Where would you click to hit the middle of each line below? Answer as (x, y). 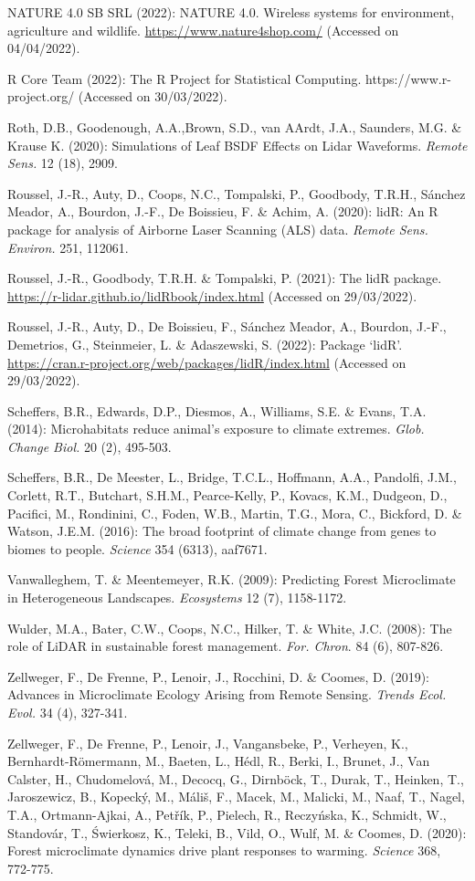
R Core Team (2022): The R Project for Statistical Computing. (185, 78)
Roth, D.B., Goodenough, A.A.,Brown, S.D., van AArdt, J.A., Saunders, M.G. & (235, 126)
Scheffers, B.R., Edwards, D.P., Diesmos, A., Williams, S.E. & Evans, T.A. (217, 410)
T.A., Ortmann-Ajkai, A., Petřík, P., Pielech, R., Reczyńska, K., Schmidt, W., (227, 814)
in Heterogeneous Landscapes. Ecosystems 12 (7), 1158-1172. (177, 598)
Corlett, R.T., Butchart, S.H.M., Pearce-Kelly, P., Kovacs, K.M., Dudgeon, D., (227, 495)
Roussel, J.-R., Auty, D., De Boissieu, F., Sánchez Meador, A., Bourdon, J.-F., (227, 326)
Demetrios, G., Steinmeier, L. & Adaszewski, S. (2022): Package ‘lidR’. (205, 344)
